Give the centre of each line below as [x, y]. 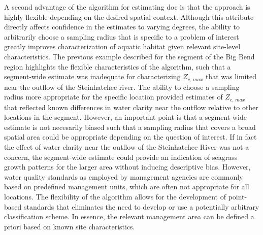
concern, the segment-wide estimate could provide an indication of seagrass [121, 157]
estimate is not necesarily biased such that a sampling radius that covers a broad [130, 127]
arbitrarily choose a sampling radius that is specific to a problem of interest [122, 36]
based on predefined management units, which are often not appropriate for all [127, 187]
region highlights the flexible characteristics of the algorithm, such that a [118, 66]
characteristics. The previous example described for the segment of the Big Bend [129, 56]
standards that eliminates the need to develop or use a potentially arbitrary [141, 206]
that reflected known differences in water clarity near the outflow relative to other [131, 107]
